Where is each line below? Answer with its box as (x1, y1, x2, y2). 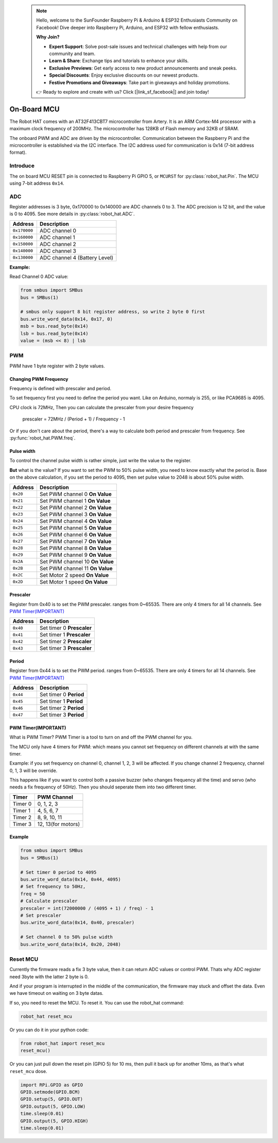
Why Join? (36, 34, 60, 40)
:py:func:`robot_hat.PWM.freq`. (9, 435, 76, 441)
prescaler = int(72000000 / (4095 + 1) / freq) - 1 (20, 905, 154, 911)
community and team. (49, 50, 96, 57)
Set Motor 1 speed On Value (39, 578, 108, 585)
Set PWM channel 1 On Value (39, 497, 111, 504)
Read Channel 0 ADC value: (9, 273, 69, 280)
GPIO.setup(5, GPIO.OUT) (20, 1096, 83, 1102)
